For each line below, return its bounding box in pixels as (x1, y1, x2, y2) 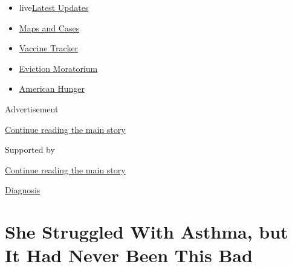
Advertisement (5, 102, 59, 115)
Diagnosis (5, 184, 41, 196)
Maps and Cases (19, 21, 80, 34)
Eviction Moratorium (19, 62, 98, 74)
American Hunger (19, 82, 85, 95)
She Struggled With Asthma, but (5, 219, 288, 244)
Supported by (5, 143, 55, 156)
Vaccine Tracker (19, 42, 79, 54)
